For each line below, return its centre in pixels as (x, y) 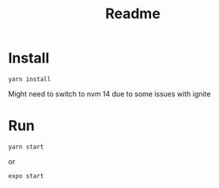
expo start (26, 176)
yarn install (30, 79)
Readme (133, 14)
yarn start (26, 147)
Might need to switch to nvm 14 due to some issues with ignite (109, 94)
